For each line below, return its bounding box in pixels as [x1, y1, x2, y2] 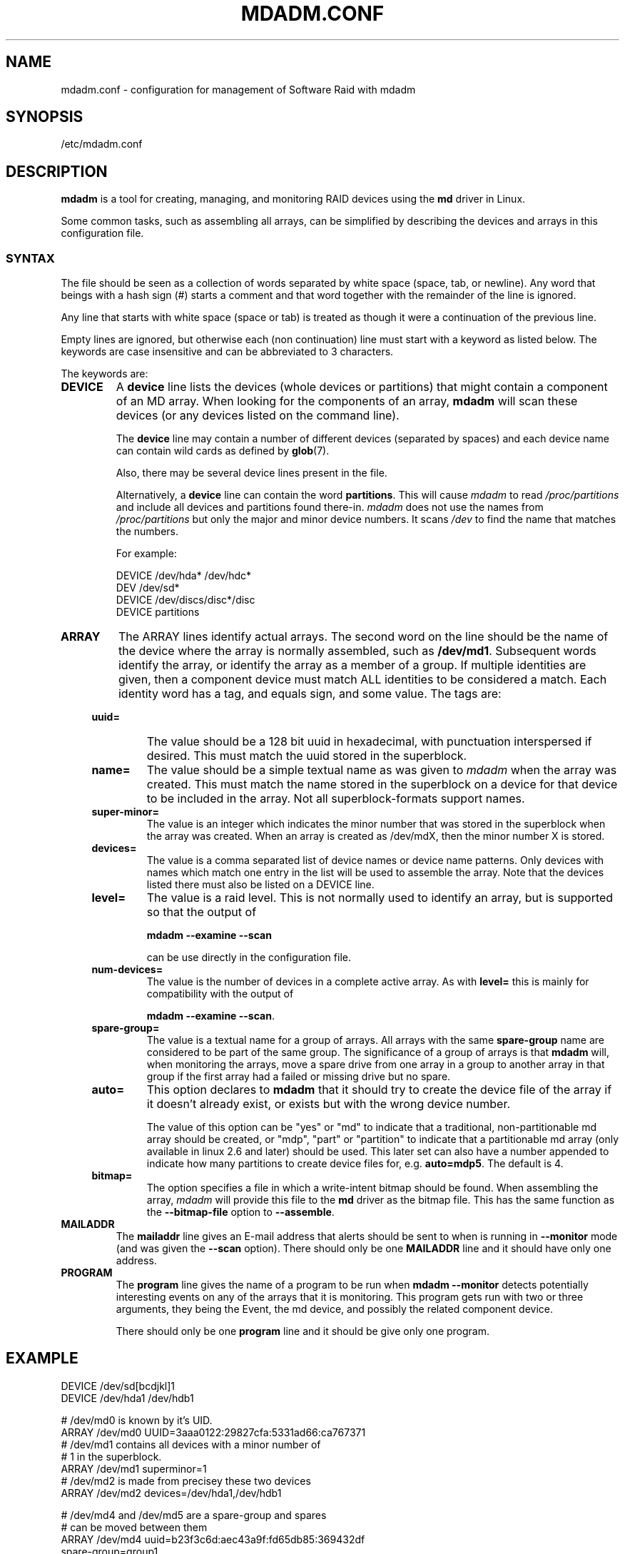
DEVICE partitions [116, 606, 200, 619]
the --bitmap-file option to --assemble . [146, 1206, 335, 1219]
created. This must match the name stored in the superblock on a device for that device [146, 777, 618, 792]
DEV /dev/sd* [116, 582, 180, 594]
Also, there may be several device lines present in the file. [116, 467, 387, 479]
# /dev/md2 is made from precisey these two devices [61, 1474, 311, 1487]
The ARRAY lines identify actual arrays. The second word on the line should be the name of [118, 629, 609, 644]
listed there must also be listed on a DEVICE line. [146, 878, 375, 891]
